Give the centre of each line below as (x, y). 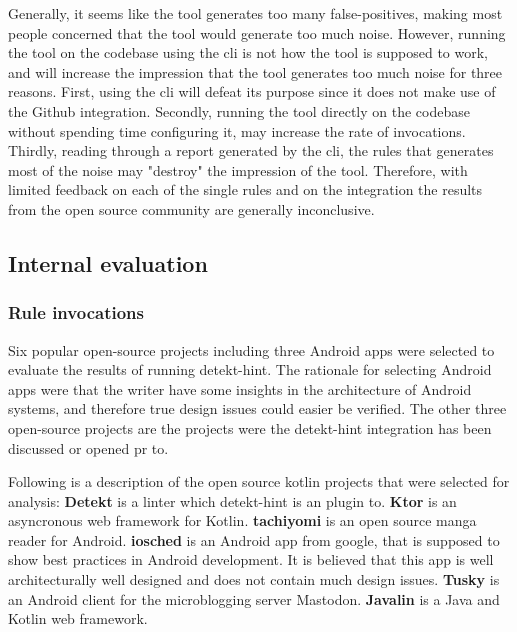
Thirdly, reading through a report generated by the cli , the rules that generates (251, 150)
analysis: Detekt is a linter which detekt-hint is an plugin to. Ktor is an (232, 500)
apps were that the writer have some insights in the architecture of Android (240, 388)
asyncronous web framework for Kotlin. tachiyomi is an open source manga (242, 520)
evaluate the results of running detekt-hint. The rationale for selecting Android (250, 369)
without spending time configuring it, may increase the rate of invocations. (237, 130)
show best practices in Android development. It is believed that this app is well (251, 559)
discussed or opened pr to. (88, 447)
